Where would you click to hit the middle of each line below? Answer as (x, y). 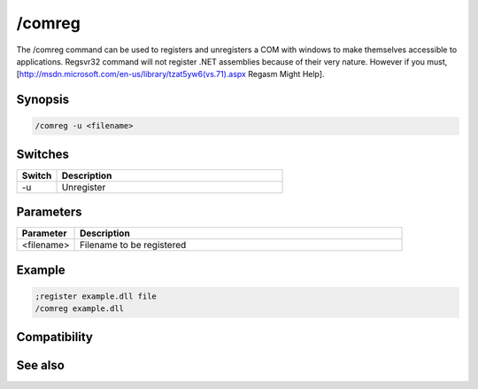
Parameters (49, 212)
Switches (43, 154)
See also (41, 365)
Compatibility (54, 337)
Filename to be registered (133, 245)
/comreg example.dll (79, 309)
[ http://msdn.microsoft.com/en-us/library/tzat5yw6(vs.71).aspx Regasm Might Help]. (170, 74)
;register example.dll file (96, 296)
